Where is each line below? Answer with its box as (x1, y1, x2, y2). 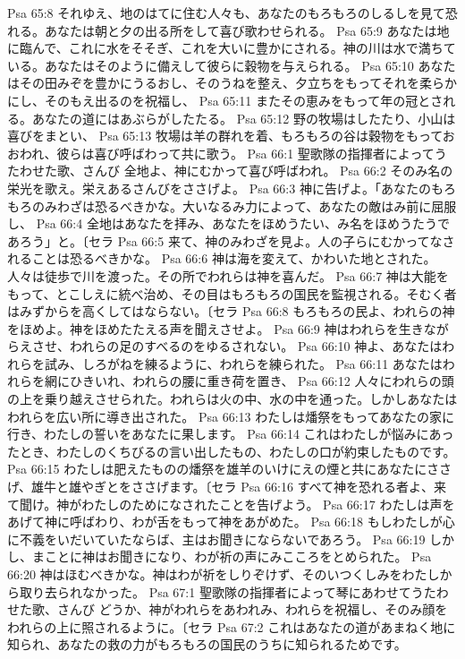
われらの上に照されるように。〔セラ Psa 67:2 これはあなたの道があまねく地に (7, 617, 456, 636)
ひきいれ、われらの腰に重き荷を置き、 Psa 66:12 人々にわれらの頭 (69, 372, 454, 390)
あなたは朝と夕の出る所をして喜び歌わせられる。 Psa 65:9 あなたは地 (44, 21, 450, 39)
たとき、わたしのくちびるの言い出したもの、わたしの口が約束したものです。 (7, 441, 456, 460)
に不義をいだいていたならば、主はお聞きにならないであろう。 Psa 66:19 (7, 529, 426, 548)
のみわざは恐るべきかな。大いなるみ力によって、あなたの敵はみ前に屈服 (31, 196, 457, 215)
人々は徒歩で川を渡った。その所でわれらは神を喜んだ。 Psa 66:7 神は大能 (7, 266, 436, 285)
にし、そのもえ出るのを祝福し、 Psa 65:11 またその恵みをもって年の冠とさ (7, 90, 444, 109)
